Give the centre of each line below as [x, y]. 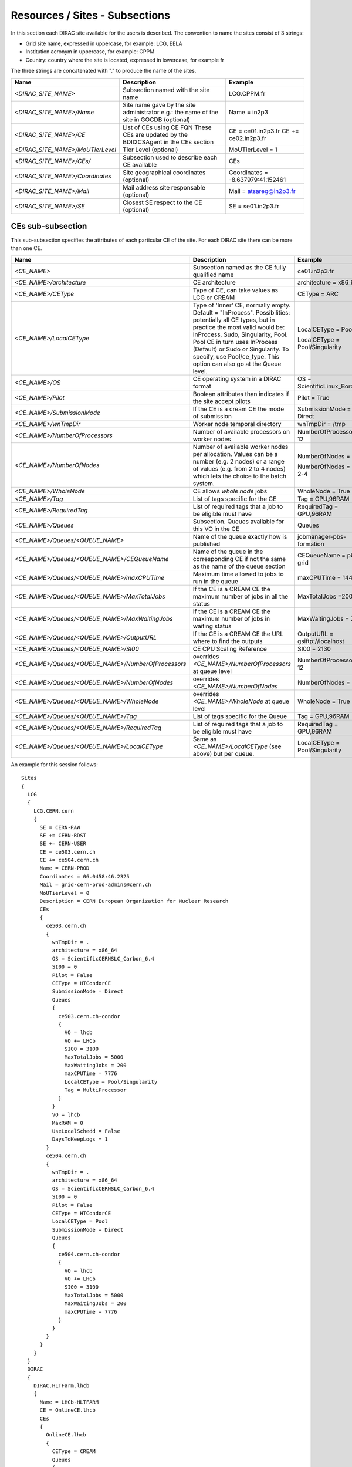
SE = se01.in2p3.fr [254, 206]
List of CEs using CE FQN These [167, 127]
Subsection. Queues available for [238, 521]
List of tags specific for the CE [235, 499]
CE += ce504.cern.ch [69, 860]
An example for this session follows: [54, 764]
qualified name [213, 275]
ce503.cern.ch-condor [89, 1016]
